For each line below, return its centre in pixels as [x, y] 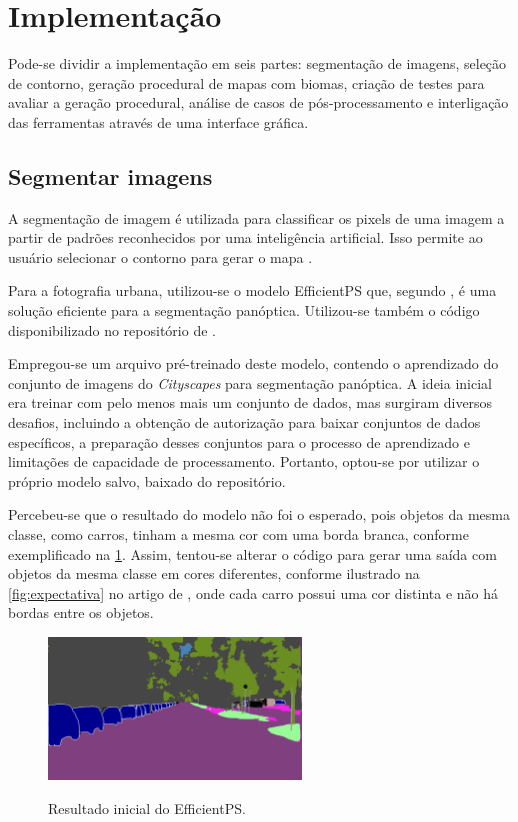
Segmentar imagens [110, 175]
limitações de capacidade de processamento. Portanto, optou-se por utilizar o [244, 461]
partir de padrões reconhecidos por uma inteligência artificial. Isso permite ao [245, 237]
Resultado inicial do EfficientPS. [147, 807]
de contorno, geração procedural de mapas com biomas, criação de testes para [246, 82]
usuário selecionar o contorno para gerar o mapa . [160, 256]
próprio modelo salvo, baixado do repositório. [147, 480]
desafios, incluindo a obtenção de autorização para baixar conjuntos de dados [244, 422]
